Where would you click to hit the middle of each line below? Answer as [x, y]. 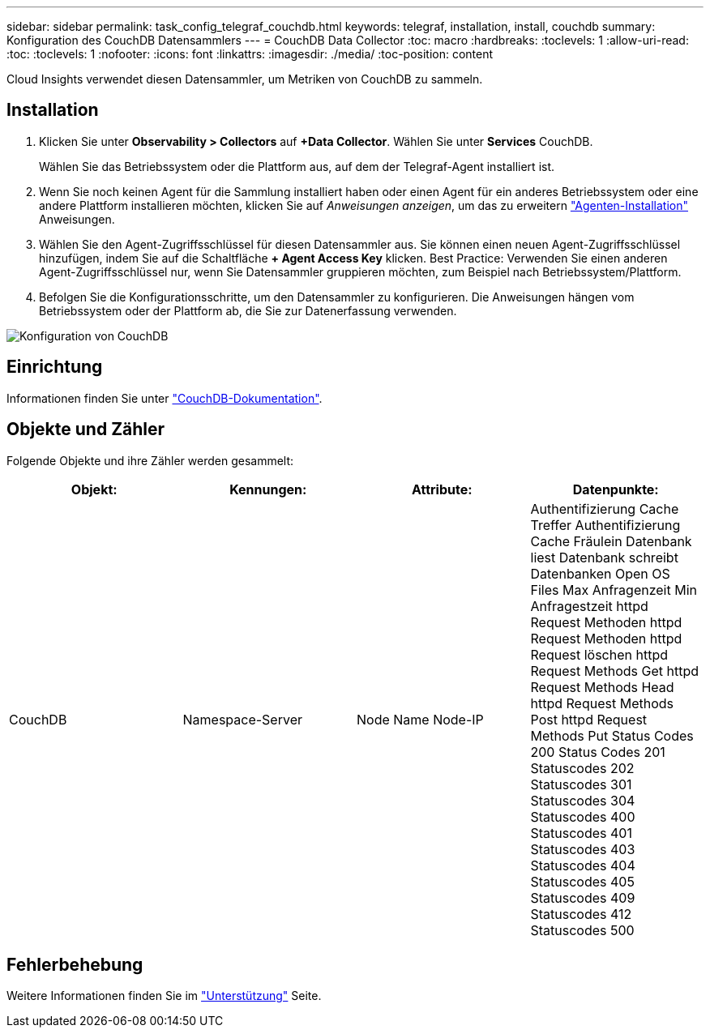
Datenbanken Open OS [600, 573]
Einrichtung [55, 367]
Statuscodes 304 [583, 800]
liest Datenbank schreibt [604, 557]
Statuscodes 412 [581, 914]
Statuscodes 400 [583, 816]
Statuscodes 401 [581, 833]
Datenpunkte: [616, 489]
